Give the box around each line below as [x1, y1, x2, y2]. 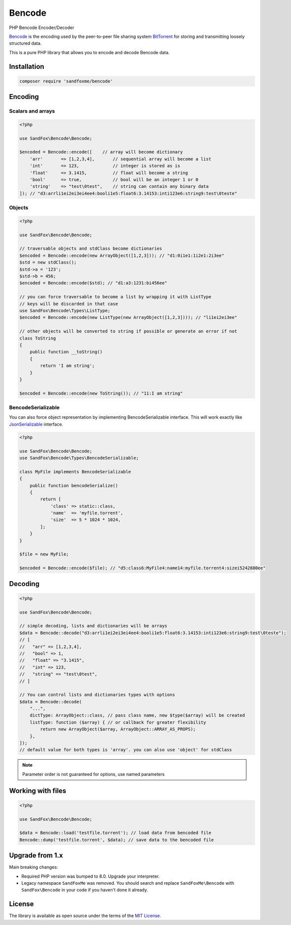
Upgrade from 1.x [9, 851, 63, 860]
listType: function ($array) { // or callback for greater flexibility [29, 719, 206, 725]
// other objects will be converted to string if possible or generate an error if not [19, 329, 237, 334]
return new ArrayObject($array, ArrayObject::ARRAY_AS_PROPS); [40, 726, 196, 732]
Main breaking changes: [9, 864, 58, 870]
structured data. [9, 40, 42, 46]
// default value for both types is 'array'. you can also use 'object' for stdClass [19, 747, 232, 753]
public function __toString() [29, 349, 103, 355]
